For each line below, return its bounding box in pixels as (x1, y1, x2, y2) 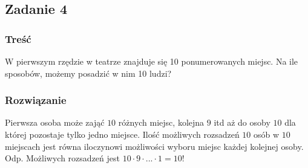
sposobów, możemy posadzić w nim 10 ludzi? (5, 66, 172, 79)
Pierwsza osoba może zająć (5, 116, 105, 129)
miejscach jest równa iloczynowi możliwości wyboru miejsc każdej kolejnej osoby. (5, 140, 304, 152)
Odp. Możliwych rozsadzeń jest (5, 152, 120, 164)
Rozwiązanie (5, 92, 67, 108)
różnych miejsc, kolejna (118, 116, 205, 129)
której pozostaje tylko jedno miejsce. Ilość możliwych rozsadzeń (5, 128, 240, 140)
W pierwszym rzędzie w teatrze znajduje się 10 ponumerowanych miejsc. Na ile (5, 55, 298, 67)
